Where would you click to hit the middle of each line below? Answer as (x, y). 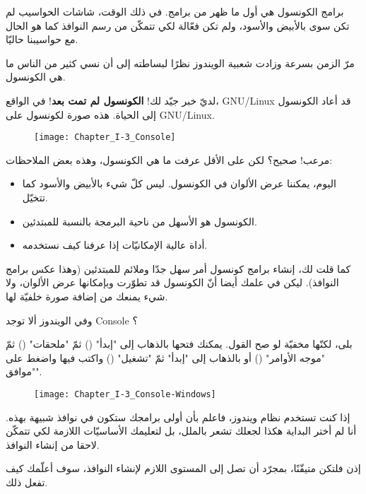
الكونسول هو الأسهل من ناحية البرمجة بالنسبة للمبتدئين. (140, 221)
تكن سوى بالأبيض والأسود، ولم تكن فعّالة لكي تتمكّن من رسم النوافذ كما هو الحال (178, 25)
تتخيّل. (35, 197)
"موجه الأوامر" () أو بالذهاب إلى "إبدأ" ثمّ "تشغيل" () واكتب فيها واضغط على (165, 357)
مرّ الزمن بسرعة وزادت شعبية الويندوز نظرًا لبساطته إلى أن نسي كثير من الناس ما (180, 63)
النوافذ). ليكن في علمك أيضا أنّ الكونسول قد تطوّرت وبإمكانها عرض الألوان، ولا (172, 282)
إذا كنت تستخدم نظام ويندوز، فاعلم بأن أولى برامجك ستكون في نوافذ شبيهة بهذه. (178, 417)
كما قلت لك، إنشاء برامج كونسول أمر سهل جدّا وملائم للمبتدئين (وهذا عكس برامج (178, 268)
